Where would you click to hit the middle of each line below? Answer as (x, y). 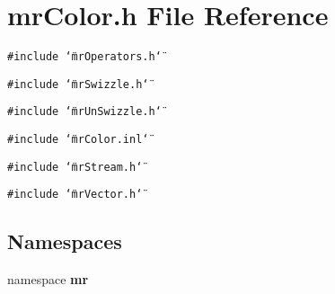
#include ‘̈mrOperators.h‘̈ (84, 57)
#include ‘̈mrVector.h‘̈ (75, 195)
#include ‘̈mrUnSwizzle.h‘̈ (84, 112)
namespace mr (48, 279)
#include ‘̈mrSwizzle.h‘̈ (78, 84)
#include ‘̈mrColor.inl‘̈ (78, 140)
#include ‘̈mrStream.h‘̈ (75, 167)
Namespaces (65, 241)
